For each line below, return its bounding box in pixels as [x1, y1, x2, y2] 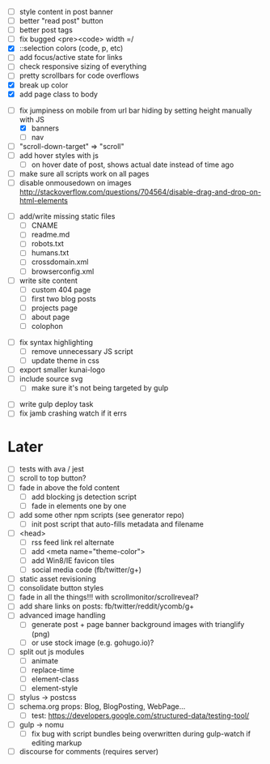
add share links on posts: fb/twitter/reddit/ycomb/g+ [19, 601, 195, 611]
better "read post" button [19, 16, 104, 26]
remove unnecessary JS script [31, 347, 134, 356]
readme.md [31, 230, 70, 240]
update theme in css [31, 356, 100, 365]
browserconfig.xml [31, 267, 95, 276]
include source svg [19, 374, 83, 384]
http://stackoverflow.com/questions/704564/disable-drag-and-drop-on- [19, 187, 262, 197]
